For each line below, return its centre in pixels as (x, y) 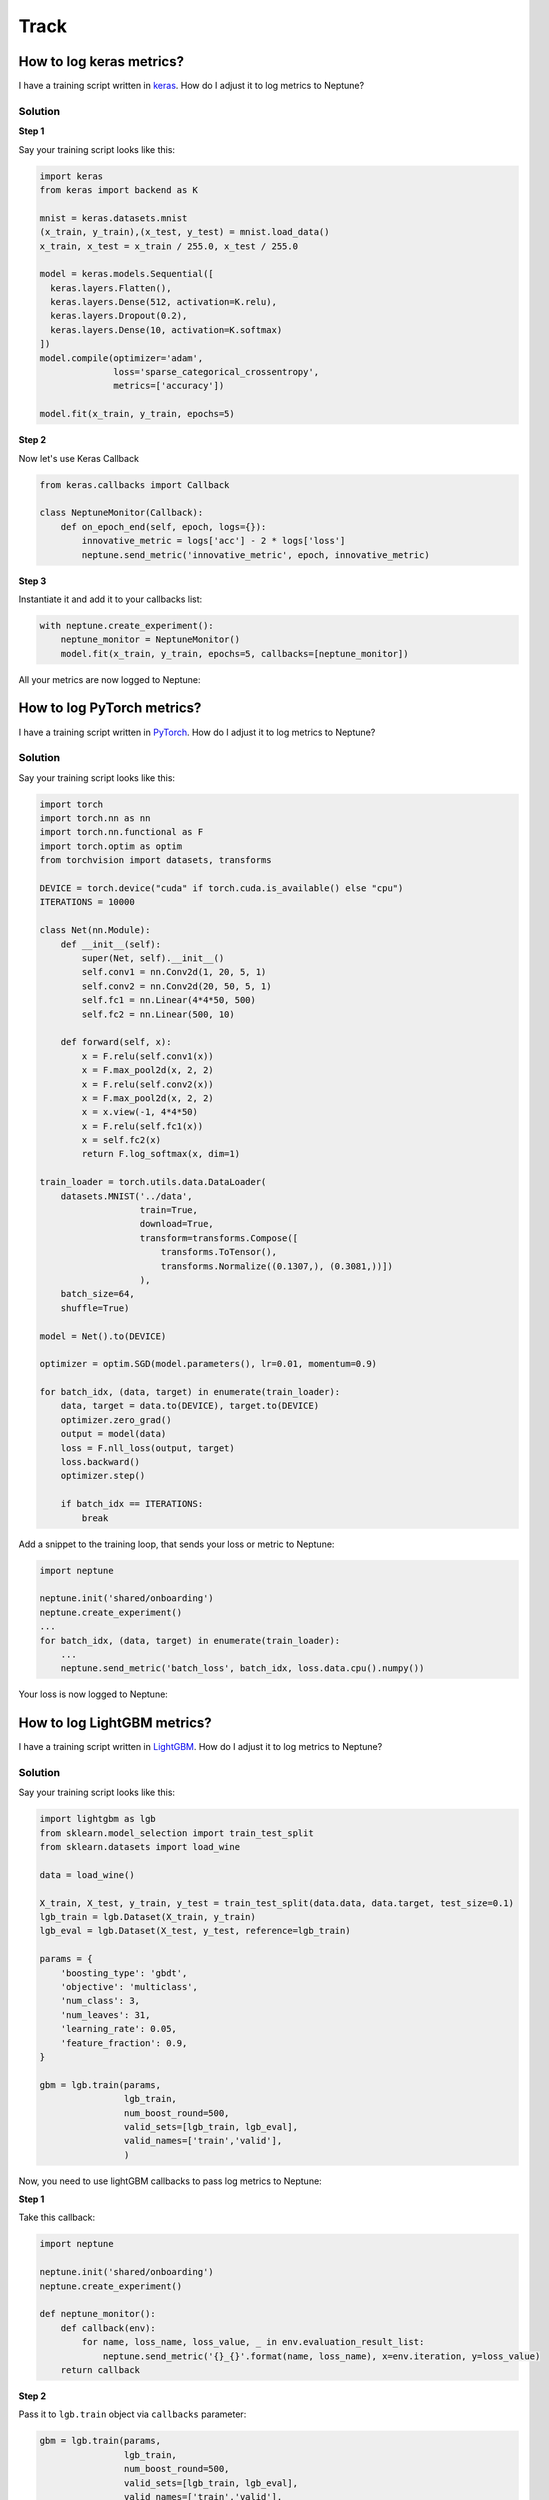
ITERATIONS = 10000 (87, 902)
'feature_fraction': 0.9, (124, 2043)
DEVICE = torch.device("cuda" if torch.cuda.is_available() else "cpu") (221, 888)
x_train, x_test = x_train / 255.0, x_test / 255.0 (169, 246)
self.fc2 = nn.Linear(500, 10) (158, 1014)
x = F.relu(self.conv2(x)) (147, 1084)
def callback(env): (108, 2328)
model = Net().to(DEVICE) (103, 1336)
